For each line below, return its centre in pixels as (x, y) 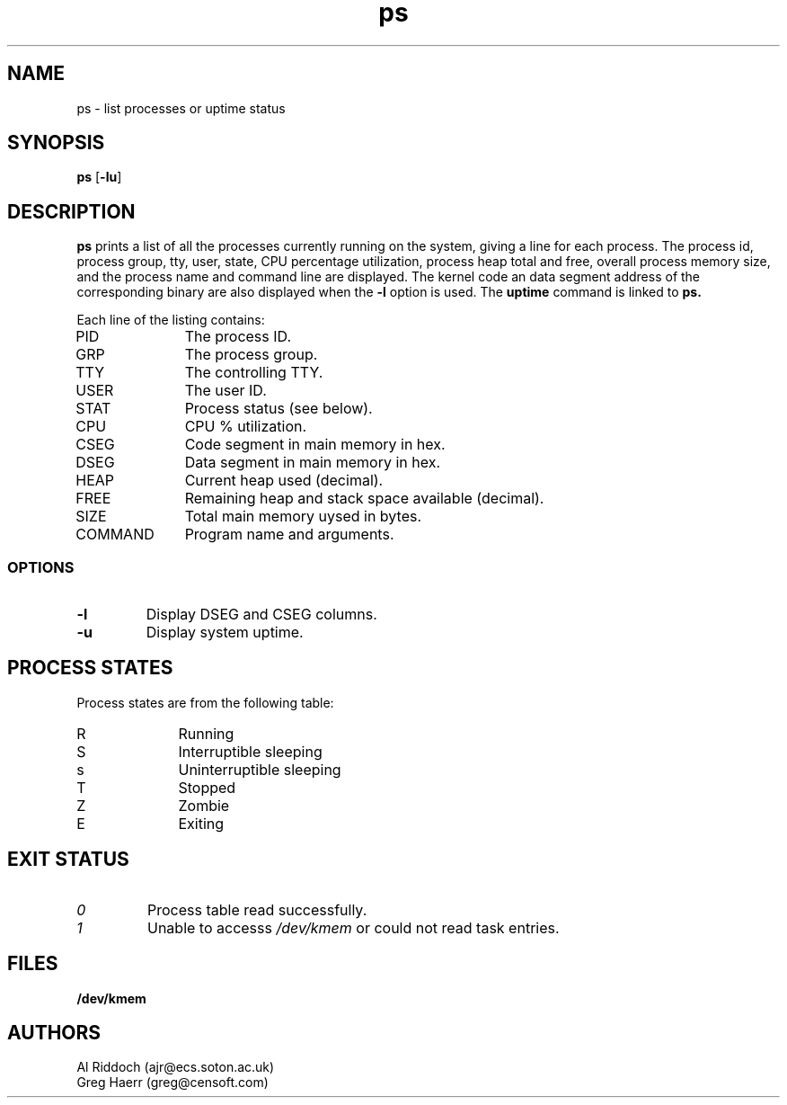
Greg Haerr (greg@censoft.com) (172, 1083)
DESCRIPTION (71, 211)
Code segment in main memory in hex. (315, 445)
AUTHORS (54, 1032)
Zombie (204, 805)
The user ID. (225, 391)
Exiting (201, 823)
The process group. (251, 355)
